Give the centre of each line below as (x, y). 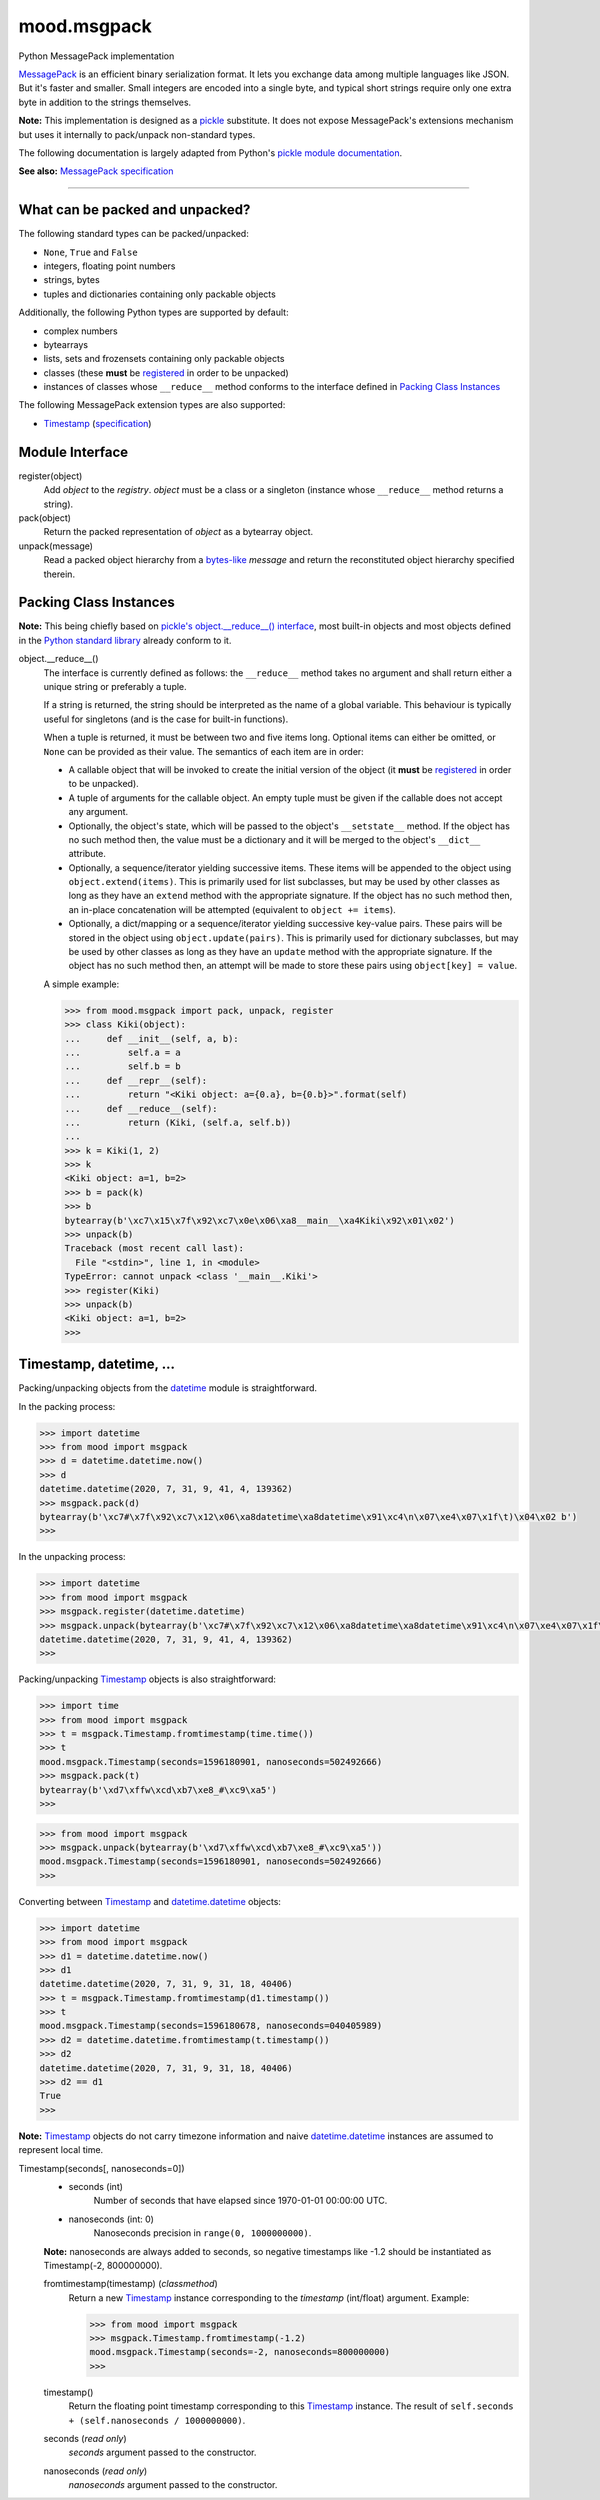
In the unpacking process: (72, 1557)
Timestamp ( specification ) (97, 423)
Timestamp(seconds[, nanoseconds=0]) (101, 2168)
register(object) (50, 476)
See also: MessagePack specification (96, 171)
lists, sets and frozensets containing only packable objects (164, 359)
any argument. (98, 812)
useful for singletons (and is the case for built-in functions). (166, 719)
